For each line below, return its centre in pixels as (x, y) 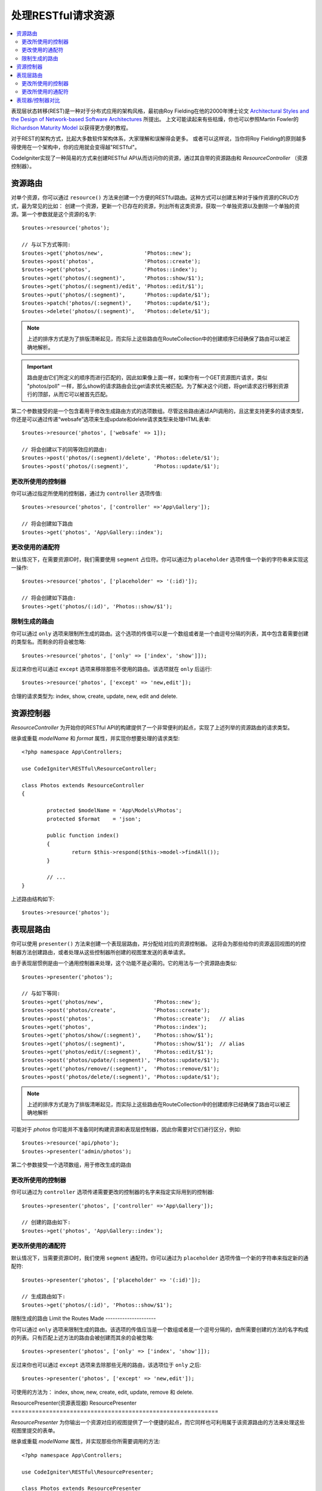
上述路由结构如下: (33, 899)
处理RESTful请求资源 (63, 16)
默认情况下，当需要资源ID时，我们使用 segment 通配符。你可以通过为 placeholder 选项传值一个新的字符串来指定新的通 (160, 1258)
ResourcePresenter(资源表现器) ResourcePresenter (74, 1403)
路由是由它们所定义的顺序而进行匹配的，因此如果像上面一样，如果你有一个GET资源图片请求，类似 (147, 378)
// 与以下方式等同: (46, 245)
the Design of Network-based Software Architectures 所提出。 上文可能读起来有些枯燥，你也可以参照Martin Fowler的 (155, 119)
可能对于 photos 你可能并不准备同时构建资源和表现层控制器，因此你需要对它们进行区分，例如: (126, 1129)
